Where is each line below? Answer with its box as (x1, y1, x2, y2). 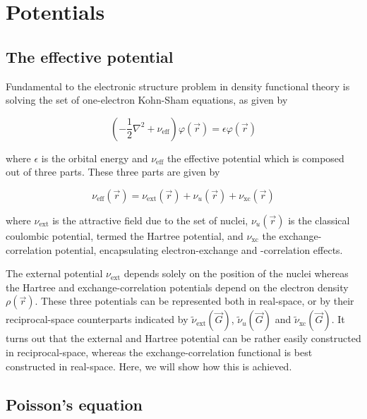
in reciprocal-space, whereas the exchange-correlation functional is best (6, 344, 313, 359)
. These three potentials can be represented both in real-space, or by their (35, 293, 354, 308)
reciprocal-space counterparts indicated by (6, 312, 188, 327)
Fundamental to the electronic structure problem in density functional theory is (6, 78, 350, 93)
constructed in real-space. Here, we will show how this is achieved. (6, 358, 292, 373)
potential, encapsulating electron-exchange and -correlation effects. (55, 242, 343, 257)
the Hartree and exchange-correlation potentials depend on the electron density (6, 279, 349, 294)
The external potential (6, 266, 103, 281)
